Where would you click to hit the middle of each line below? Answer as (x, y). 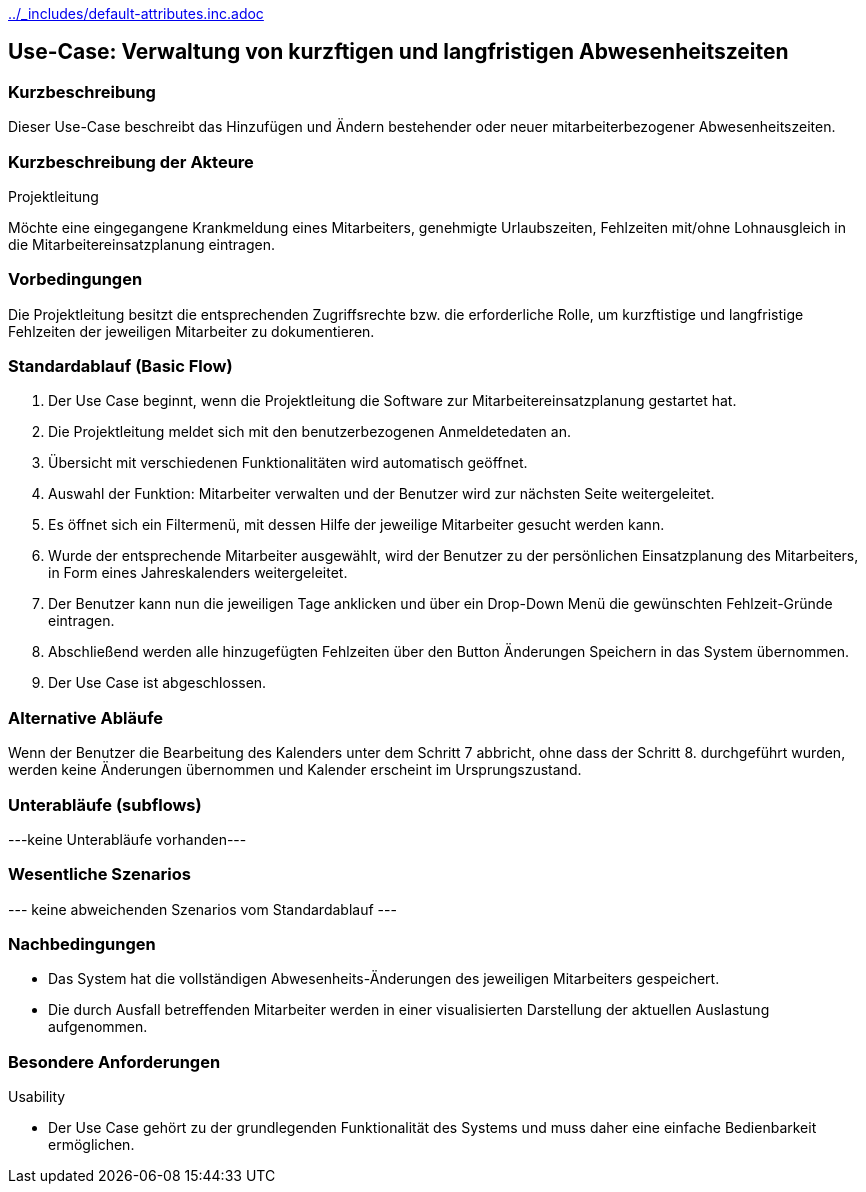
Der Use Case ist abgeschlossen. (157, 683)
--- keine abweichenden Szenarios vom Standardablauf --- (202, 909)
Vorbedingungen (75, 279)
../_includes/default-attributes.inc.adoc (136, 13)
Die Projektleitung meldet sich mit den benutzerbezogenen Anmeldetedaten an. (309, 432)
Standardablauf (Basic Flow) (120, 366)
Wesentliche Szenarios (99, 874)
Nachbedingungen (82, 944)
